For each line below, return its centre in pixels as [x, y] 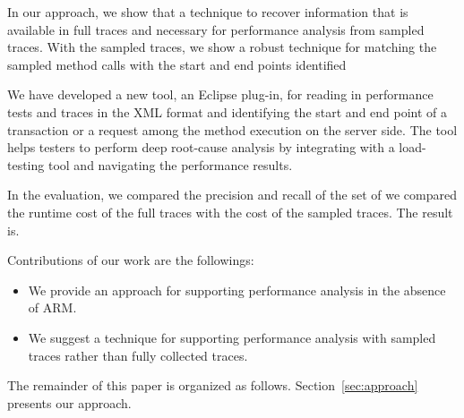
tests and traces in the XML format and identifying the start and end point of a [228, 111]
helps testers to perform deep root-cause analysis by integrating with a [201, 147]
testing [26, 164]
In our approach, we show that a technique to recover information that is [208, 12]
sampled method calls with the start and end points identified [177, 64]
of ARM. [52, 307]
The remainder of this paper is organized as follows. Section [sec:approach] [213, 385]
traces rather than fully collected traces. [138, 355]
